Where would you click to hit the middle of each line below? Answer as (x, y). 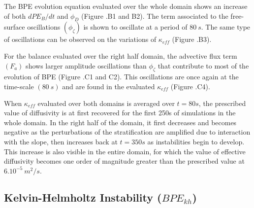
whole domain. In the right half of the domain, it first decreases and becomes (120, 122)
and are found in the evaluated (109, 86)
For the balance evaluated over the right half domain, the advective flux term (121, 55)
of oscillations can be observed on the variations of (80, 39)
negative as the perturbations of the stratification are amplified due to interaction (127, 132)
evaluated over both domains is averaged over (106, 103)
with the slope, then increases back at (61, 141)
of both (15, 16)
